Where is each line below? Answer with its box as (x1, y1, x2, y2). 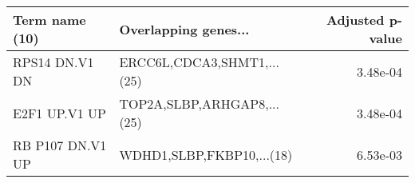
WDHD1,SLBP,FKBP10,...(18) (119, 145, 293, 164)
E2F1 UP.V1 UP (13, 103, 106, 122)
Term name (13, 10, 86, 29)
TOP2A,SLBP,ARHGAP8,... (119, 94, 279, 113)
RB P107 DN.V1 (13, 136, 107, 154)
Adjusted (326, 10, 385, 29)
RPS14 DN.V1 (13, 53, 94, 71)
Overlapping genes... (119, 19, 250, 38)
